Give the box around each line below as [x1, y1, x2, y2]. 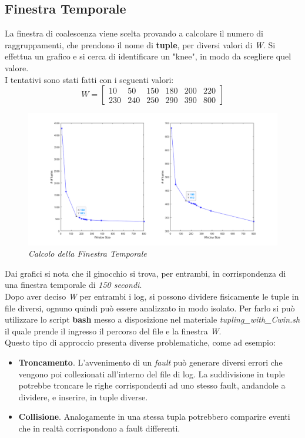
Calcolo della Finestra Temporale [28, 247, 147, 260]
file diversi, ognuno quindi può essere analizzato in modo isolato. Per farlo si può [5, 301, 295, 314]
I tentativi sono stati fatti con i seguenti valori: [5, 73, 174, 85]
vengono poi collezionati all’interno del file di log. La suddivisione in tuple [18, 367, 285, 380]
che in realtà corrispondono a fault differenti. [18, 422, 180, 434]
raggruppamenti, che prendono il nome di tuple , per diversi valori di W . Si [5, 38, 276, 51]
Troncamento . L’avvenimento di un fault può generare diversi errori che [18, 356, 283, 368]
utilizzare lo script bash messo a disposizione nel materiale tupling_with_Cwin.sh [5, 313, 300, 326]
